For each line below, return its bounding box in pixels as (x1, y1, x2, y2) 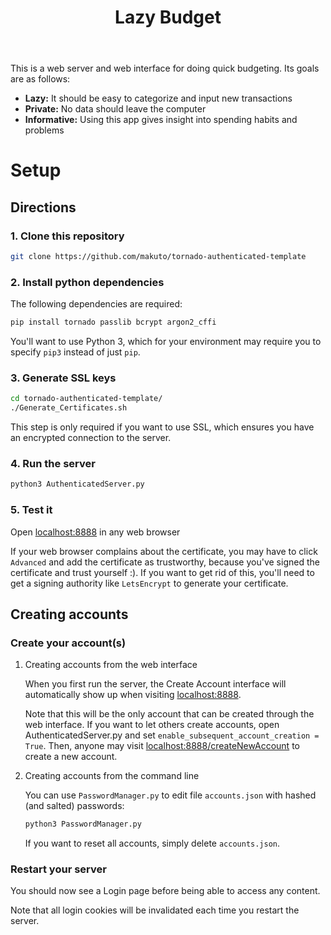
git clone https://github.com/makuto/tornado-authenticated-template (10, 252, 307, 262)
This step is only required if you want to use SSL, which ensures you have (10, 421, 315, 433)
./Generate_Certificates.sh (10, 403, 128, 413)
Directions (10, 199, 77, 216)
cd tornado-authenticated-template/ (10, 394, 163, 404)
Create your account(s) (10, 636, 127, 650)
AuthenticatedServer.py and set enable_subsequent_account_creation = (24, 729, 320, 741)
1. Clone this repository (10, 229, 125, 243)
